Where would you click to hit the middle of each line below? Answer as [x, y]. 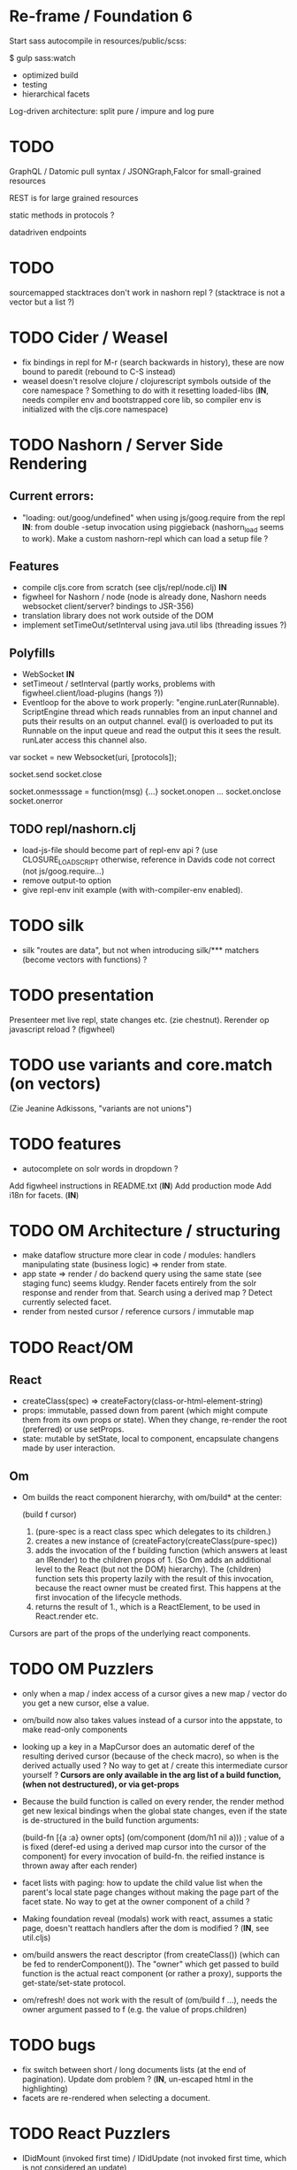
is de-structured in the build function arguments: [110, 1820]
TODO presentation [82, 995]
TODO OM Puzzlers [82, 1669]
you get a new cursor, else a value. [85, 1703]
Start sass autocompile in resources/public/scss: [98, 41]
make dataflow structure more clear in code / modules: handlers [139, 1255]
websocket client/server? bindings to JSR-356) [108, 606]
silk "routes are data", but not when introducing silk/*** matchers [140, 950]
